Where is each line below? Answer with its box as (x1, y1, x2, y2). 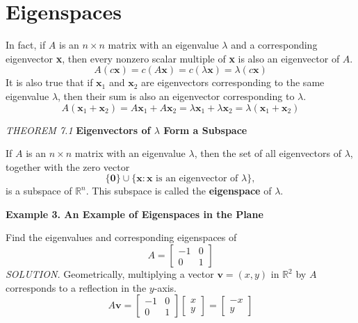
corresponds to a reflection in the (6, 280, 147, 295)
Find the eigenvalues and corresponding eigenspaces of (6, 230, 237, 245)
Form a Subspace (163, 122, 247, 137)
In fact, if (6, 38, 46, 52)
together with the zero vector (6, 159, 130, 174)
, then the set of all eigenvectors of (194, 146, 341, 160)
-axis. (154, 280, 177, 295)
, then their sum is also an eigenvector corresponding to (58, 88, 295, 103)
